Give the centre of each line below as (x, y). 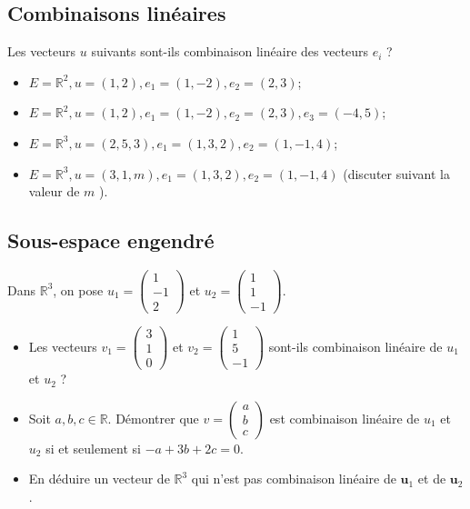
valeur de (54, 191)
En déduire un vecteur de (99, 479)
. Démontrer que (153, 418)
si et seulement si (93, 448)
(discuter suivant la (396, 173)
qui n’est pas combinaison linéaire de (294, 479)
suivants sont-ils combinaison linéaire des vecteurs (230, 51)
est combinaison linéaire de (345, 418)
